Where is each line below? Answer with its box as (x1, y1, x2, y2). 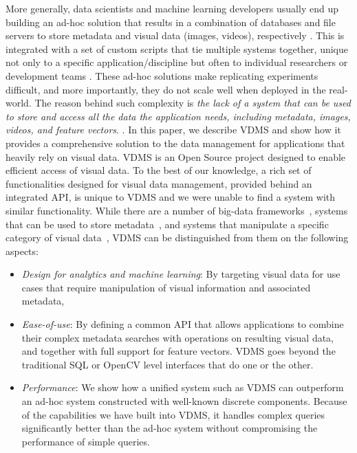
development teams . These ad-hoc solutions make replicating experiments (6, 68, 318, 82)
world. (6, 96, 32, 110)
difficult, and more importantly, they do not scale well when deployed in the (6, 82, 326, 96)
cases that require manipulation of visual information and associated (21, 280, 311, 294)
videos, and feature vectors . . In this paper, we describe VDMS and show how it (6, 122, 341, 137)
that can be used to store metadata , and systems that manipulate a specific (6, 217, 329, 231)
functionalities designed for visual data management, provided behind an (6, 176, 312, 190)
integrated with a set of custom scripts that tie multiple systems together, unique (6, 41, 349, 56)
